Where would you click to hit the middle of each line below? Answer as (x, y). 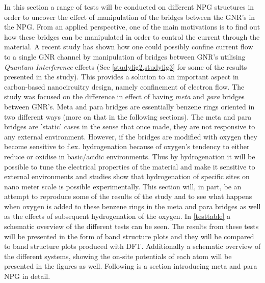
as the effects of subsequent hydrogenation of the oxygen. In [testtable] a (117, 216)
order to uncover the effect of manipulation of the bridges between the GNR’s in (130, 17)
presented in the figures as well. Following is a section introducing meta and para (131, 266)
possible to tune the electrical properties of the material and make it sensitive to (130, 166)
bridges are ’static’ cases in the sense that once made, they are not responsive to (130, 126)
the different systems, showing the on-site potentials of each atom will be (118, 256)
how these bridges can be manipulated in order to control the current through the (132, 36)
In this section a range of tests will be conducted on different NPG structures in (129, 7)
